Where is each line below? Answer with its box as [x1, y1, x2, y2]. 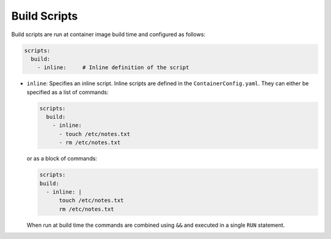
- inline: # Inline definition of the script [37, 64, 189, 71]
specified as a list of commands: [26, 88, 108, 96]
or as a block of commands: [26, 155, 97, 162]
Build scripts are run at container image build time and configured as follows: [11, 31, 205, 38]
